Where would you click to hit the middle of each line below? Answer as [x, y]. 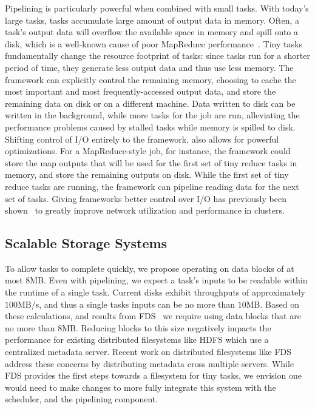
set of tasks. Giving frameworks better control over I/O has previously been [146, 198]
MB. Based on [273, 304]
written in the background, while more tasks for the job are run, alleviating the [152, 115]
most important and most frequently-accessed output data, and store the [141, 91]
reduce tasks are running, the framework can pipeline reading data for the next [152, 186]
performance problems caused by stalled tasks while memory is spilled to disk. [150, 127]
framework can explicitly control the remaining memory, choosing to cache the [151, 79]
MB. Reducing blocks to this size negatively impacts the [167, 327]
